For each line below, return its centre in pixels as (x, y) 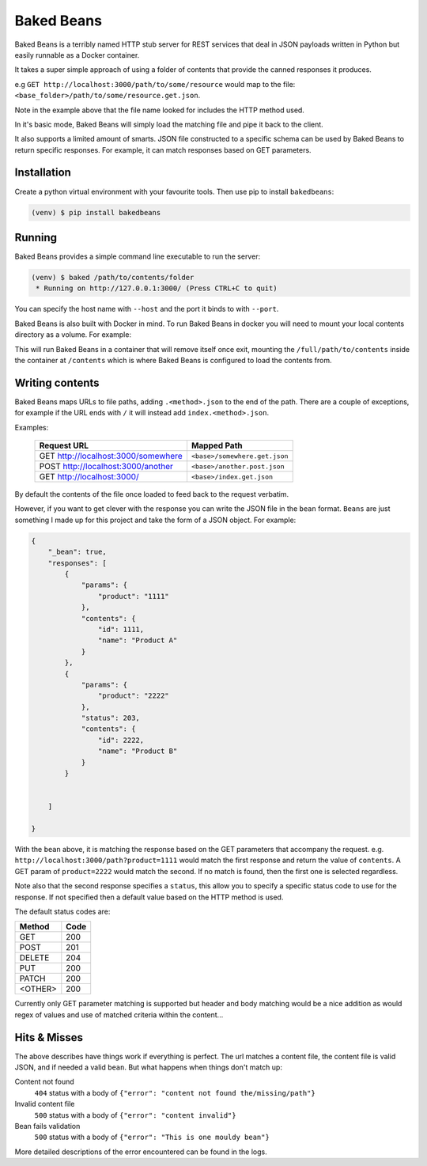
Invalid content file (45, 1104)
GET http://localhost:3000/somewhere (111, 456)
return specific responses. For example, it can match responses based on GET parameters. (163, 150)
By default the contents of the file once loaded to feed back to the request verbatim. (152, 494)
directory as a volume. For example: (73, 335)
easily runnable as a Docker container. (77, 55)
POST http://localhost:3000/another (106, 467)
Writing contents (57, 382)
